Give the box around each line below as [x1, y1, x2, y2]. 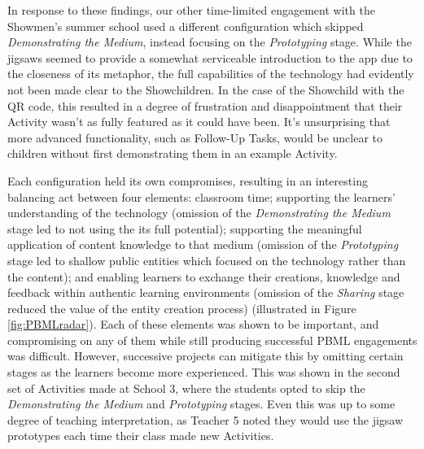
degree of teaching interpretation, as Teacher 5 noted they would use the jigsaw [7, 411, 404, 428]
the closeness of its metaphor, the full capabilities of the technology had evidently [7, 65, 414, 82]
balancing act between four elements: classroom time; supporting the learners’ [7, 188, 396, 205]
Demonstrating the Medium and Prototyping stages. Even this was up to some [7, 395, 396, 412]
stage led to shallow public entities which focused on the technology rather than [7, 251, 406, 268]
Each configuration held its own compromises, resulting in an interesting [7, 172, 368, 189]
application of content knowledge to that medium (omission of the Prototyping [7, 236, 399, 253]
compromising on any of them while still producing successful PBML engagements [7, 331, 417, 348]
